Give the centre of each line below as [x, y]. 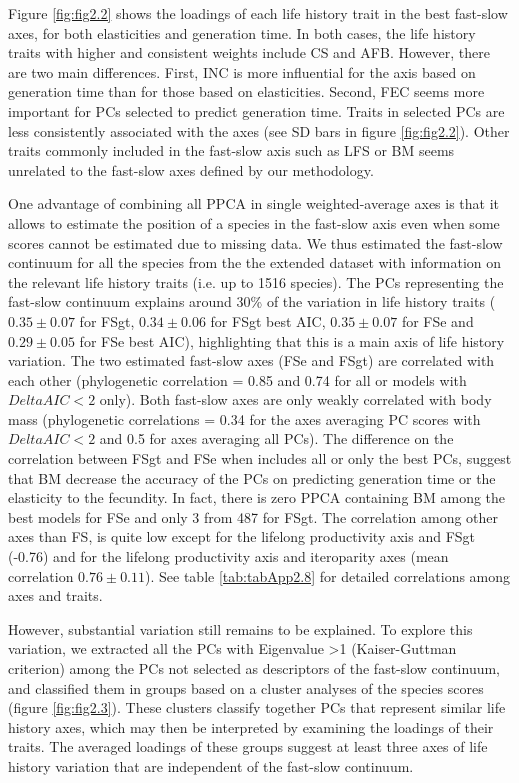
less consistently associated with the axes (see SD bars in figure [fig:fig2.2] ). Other [259, 130]
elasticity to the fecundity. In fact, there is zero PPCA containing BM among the [257, 497]
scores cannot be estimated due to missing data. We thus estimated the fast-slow [255, 242]
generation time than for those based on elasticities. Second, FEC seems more [246, 91]
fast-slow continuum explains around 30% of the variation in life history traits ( [252, 301]
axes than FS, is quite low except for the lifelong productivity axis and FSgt [242, 536]
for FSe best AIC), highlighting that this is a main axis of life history [292, 340]
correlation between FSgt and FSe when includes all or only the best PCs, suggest [260, 458]
